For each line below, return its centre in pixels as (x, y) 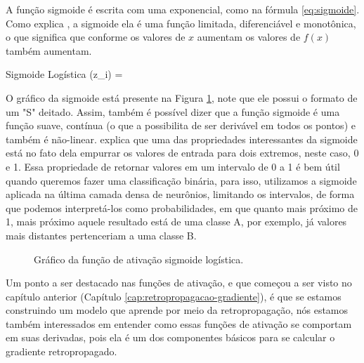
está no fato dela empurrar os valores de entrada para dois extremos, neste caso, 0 (182, 153)
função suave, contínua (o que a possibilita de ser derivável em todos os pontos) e (181, 125)
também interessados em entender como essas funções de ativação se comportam (179, 323)
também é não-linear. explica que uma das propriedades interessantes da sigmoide (182, 139)
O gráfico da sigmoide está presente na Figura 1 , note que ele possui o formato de (182, 97)
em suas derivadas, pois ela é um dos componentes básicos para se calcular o (170, 337)
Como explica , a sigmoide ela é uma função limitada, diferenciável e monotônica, (181, 23)
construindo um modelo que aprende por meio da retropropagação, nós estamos (177, 310)
